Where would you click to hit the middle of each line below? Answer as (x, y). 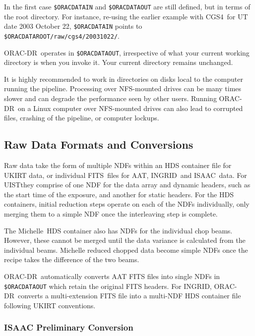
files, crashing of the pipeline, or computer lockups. (82, 118)
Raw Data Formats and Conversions (99, 144)
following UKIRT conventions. (50, 305)
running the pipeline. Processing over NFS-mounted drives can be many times (123, 88)
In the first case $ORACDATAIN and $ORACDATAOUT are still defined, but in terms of (127, 6)
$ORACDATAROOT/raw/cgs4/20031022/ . (62, 35)
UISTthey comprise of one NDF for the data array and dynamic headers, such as (127, 185)
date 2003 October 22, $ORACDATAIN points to (73, 26)
